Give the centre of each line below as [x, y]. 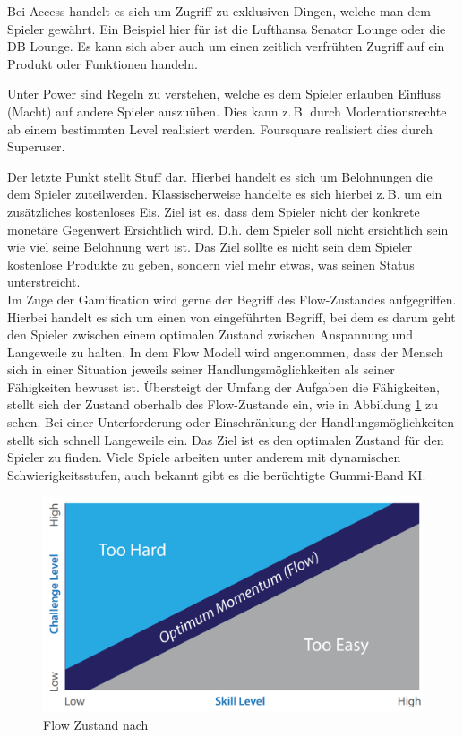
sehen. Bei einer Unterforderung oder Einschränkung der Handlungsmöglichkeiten [231, 422]
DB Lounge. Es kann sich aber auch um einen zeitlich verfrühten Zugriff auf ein [226, 46]
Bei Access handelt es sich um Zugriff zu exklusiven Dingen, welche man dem [219, 11]
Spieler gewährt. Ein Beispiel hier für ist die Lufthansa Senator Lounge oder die [227, 28]
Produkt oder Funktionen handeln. [103, 63]
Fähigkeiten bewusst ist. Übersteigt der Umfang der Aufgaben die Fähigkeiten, [223, 386]
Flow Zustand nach [96, 724]
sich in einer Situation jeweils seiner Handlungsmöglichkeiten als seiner [201, 369]
